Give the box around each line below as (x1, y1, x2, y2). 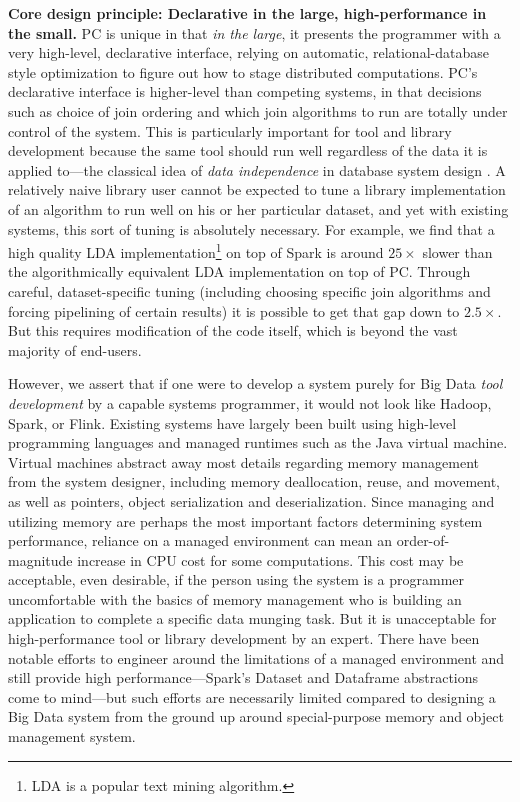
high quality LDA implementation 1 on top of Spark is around (8, 239, 384, 262)
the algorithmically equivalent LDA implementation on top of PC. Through (8, 261, 471, 282)
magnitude (8, 549, 73, 570)
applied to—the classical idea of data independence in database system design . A (8, 159, 506, 180)
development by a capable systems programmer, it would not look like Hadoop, (8, 392, 492, 413)
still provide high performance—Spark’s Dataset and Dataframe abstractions (8, 667, 479, 688)
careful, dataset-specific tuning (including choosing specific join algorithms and (8, 280, 491, 301)
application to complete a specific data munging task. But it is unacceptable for (8, 608, 497, 629)
